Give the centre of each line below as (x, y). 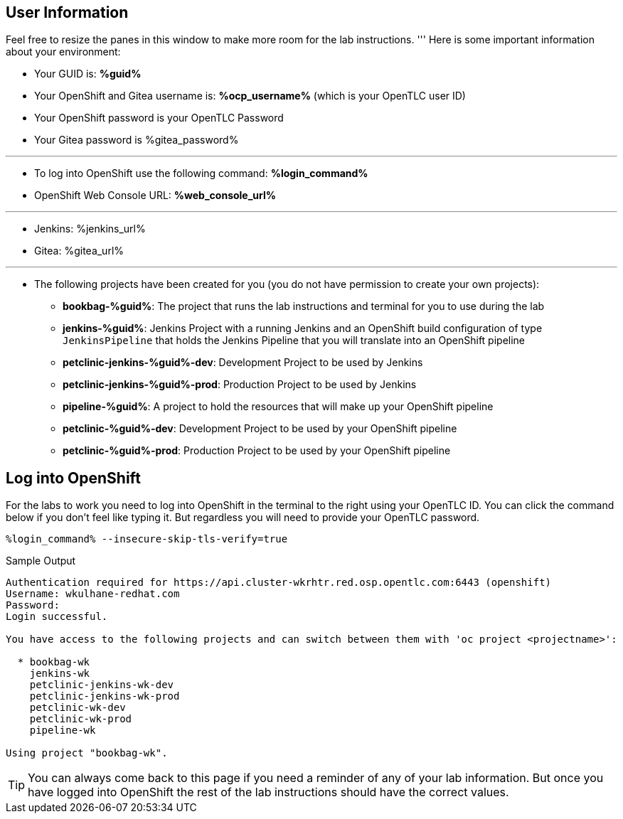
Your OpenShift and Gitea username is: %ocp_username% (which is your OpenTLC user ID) (250, 96)
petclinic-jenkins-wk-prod (105, 696)
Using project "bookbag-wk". (87, 753)
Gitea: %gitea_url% (79, 251)
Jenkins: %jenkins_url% (90, 229)
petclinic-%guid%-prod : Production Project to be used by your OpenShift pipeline (257, 451)
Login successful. (57, 617)
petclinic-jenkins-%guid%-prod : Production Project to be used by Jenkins (240, 385)
